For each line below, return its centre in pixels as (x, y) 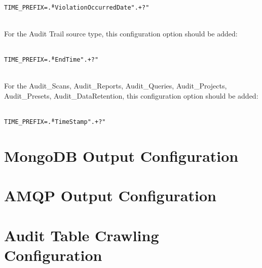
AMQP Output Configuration (110, 195)
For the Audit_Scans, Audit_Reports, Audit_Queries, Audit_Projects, (116, 86)
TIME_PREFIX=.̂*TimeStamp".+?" (55, 122)
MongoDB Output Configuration (121, 155)
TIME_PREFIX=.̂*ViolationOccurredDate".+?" (77, 7)
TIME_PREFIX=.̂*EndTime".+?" (51, 60)
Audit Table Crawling (82, 235)
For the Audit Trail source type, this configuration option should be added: (121, 33)
